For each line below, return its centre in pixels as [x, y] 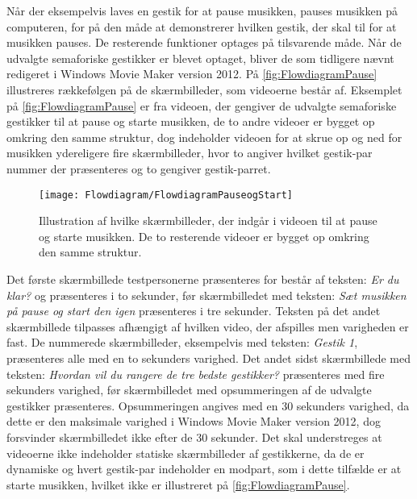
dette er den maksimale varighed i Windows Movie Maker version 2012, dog [194, 421]
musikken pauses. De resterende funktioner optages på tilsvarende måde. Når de [204, 42]
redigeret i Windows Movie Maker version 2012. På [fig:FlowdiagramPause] [192, 74]
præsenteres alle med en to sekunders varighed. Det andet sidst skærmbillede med [208, 358]
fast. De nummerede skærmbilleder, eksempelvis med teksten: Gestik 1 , [182, 342]
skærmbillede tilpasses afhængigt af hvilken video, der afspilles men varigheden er [208, 326]
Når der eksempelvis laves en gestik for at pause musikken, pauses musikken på [202, 10]
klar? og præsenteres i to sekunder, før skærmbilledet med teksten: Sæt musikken [206, 295]
